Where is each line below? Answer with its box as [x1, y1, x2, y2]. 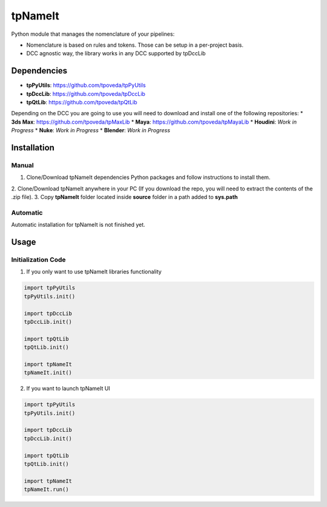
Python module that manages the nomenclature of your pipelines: [11, 30, 175, 38]
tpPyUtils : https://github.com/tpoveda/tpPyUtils [26, 82, 146, 89]
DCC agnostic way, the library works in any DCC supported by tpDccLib [26, 50, 206, 57]
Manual [11, 161, 35, 169]
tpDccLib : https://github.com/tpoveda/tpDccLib [26, 90, 145, 97]
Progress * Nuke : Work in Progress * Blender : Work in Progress [11, 127, 171, 134]
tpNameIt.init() [24, 369, 73, 376]
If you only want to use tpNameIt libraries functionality [26, 268, 162, 275]
